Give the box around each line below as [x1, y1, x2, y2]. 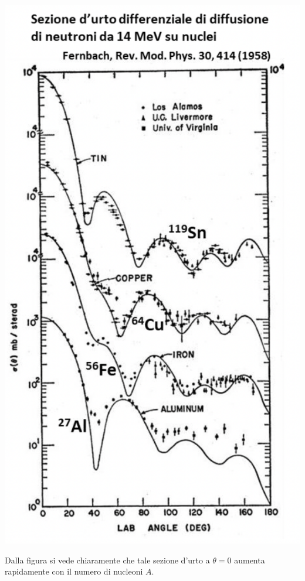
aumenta [234, 553, 265, 566]
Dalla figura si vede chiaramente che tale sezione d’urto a [5, 553, 210, 566]
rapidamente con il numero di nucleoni [5, 565, 143, 577]
